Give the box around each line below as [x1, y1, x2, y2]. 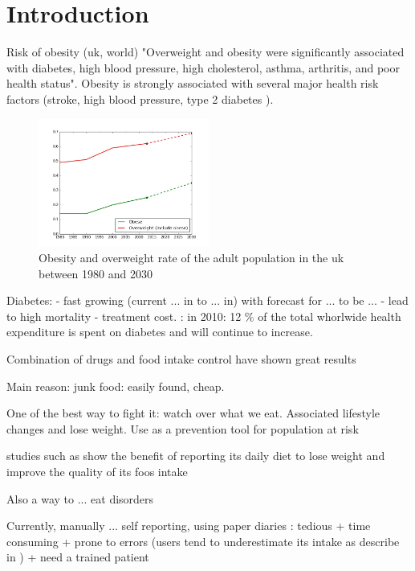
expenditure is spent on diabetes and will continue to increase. [6, 323, 313, 340]
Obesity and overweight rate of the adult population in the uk [39, 249, 344, 266]
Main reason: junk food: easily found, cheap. [6, 377, 225, 394]
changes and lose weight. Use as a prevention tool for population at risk [6, 420, 359, 437]
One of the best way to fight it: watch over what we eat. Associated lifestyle [6, 405, 380, 421]
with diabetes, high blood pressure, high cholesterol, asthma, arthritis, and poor [6, 59, 400, 76]
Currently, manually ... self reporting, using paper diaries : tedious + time [6, 517, 371, 534]
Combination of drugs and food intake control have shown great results [6, 351, 356, 368]
